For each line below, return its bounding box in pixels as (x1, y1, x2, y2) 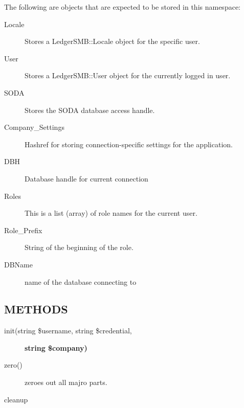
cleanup (4, 394, 28, 404)
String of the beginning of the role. (25, 242, 134, 253)
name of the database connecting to (25, 276, 137, 287)
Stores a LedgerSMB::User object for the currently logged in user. (25, 70, 231, 81)
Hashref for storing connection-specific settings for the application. (25, 139, 233, 149)
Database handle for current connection (25, 173, 148, 184)
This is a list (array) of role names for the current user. (25, 208, 197, 218)
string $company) (25, 342, 87, 353)
